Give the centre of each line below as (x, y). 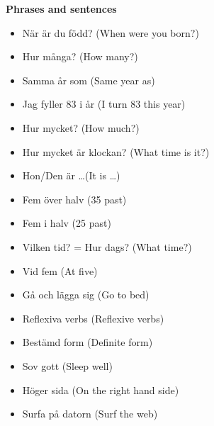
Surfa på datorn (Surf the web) (90, 414)
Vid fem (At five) (60, 270)
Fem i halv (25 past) (67, 223)
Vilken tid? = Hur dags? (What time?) (107, 246)
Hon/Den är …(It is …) (71, 175)
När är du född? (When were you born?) (111, 32)
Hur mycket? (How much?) (81, 127)
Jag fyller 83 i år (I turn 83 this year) (104, 104)
